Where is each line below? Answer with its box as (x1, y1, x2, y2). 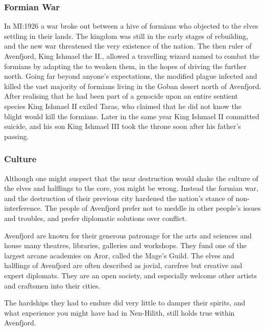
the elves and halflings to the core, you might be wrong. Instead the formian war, (4, 183, 258, 193)
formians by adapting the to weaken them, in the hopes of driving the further (4, 60, 247, 71)
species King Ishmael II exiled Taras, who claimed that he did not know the (4, 100, 242, 111)
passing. (4, 130, 29, 141)
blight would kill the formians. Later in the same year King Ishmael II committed (4, 111, 259, 121)
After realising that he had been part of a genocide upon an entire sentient (4, 91, 238, 101)
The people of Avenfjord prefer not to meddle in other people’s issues (44, 203, 261, 213)
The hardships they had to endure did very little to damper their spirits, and (4, 297, 246, 308)
